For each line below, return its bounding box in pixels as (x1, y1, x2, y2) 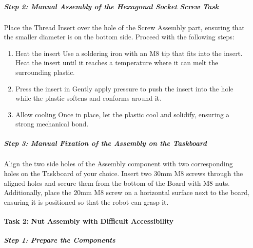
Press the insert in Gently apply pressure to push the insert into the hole (15, 83, 234, 93)
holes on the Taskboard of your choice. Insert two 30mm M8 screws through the (4, 168, 243, 178)
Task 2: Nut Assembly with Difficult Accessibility (4, 216, 174, 226)
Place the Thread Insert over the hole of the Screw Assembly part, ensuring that (4, 22, 245, 32)
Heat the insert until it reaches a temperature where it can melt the (15, 57, 218, 68)
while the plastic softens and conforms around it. (15, 93, 161, 103)
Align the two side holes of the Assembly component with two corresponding (4, 159, 233, 169)
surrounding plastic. (15, 67, 75, 77)
